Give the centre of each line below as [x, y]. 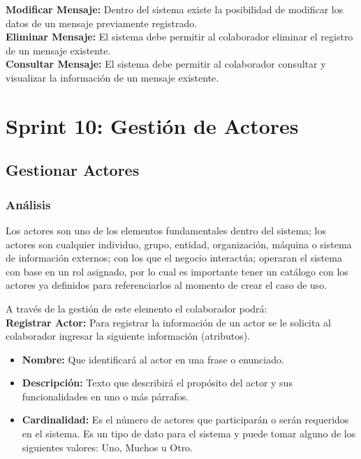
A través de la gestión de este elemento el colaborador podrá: [137, 308]
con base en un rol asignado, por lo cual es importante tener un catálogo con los [177, 271]
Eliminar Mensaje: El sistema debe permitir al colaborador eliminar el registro [179, 37]
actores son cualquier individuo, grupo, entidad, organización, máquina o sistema [179, 244]
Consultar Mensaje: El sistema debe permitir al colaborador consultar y [166, 64]
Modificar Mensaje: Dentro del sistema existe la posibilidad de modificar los [175, 9]
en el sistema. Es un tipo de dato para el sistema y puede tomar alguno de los [189, 434]
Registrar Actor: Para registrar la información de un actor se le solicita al [168, 322]
